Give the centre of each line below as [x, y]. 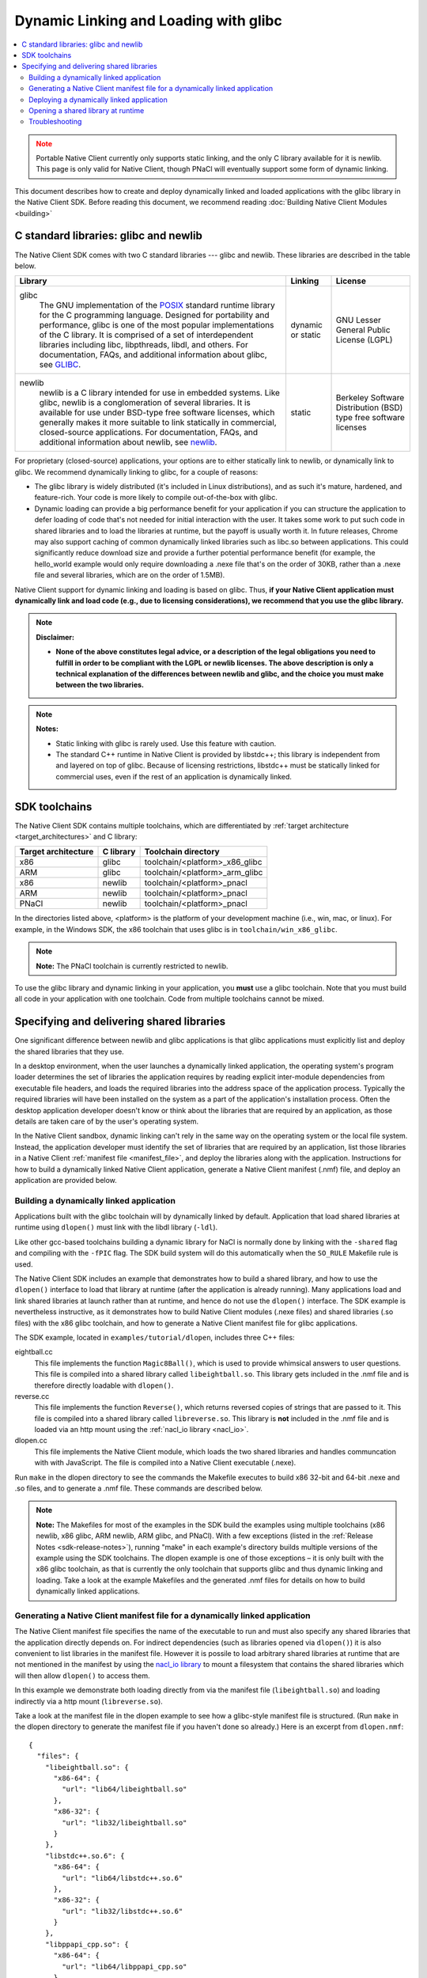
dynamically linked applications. [88, 1591]
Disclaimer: [55, 637]
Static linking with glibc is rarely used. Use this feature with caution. [166, 743]
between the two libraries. [100, 685]
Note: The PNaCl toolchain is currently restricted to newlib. [132, 966]
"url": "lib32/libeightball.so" [125, 1823]
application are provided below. [66, 1180]
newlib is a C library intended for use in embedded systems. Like [160, 393]
